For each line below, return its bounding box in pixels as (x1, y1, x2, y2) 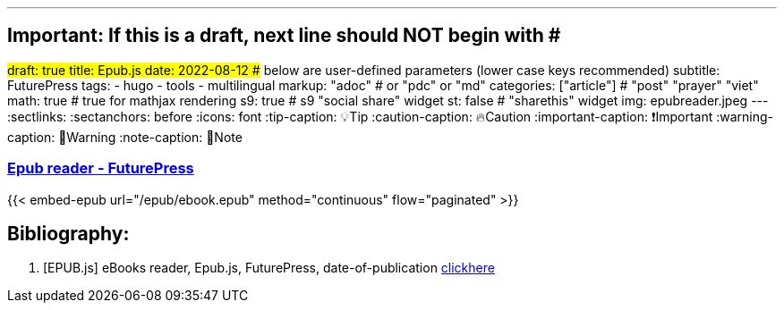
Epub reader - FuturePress (7, 159, 194, 178)
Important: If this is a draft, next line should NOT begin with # (7, 24, 561, 47)
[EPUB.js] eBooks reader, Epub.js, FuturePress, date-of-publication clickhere (43, 260, 495, 276)
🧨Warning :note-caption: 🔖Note (58, 129, 243, 145)
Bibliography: (7, 222, 130, 246)
